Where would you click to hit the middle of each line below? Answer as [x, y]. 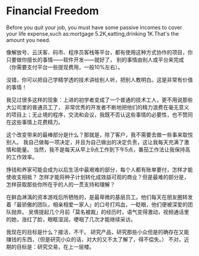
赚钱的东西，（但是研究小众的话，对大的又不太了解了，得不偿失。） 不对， [95, 239]
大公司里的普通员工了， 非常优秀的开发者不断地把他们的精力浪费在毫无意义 [98, 107]
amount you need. [28, 40]
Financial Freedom [53, 11]
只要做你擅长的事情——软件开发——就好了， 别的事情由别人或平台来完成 [95, 59]
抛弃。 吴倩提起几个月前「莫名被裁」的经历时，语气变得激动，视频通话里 [100, 211]
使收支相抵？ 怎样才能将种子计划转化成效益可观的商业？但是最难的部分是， [98, 177]
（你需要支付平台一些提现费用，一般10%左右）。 [65, 67]
